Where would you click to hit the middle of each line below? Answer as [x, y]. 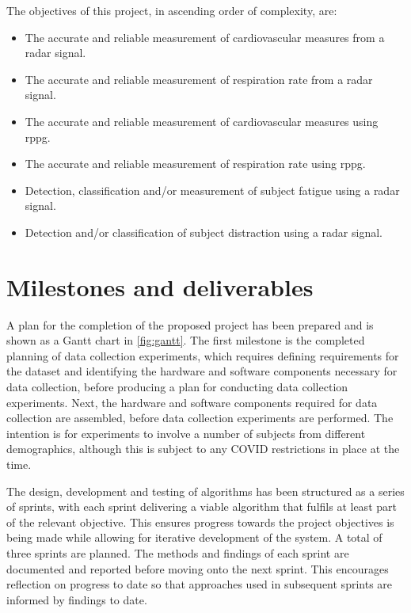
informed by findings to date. [77, 599]
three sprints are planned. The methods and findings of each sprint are [178, 552]
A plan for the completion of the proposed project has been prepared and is [190, 324]
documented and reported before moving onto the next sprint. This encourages [198, 568]
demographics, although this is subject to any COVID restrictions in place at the [203, 449]
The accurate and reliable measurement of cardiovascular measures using [202, 121]
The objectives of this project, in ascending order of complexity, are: [172, 10]
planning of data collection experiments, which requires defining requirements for [203, 355]
